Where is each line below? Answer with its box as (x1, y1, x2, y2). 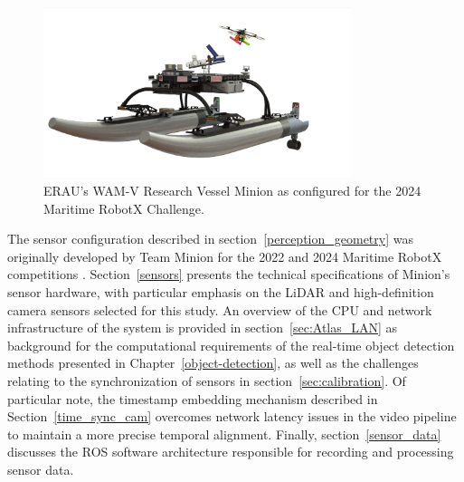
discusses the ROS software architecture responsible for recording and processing (7, 442, 454, 461)
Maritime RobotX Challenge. (43, 198, 204, 217)
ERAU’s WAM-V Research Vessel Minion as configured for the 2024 (43, 181, 421, 200)
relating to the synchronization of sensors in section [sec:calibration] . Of (7, 371, 406, 390)
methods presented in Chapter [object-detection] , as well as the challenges (7, 353, 419, 372)
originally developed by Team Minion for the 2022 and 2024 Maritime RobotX (7, 246, 442, 265)
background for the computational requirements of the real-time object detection (7, 335, 455, 354)
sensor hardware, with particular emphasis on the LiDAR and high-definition (7, 283, 434, 302)
